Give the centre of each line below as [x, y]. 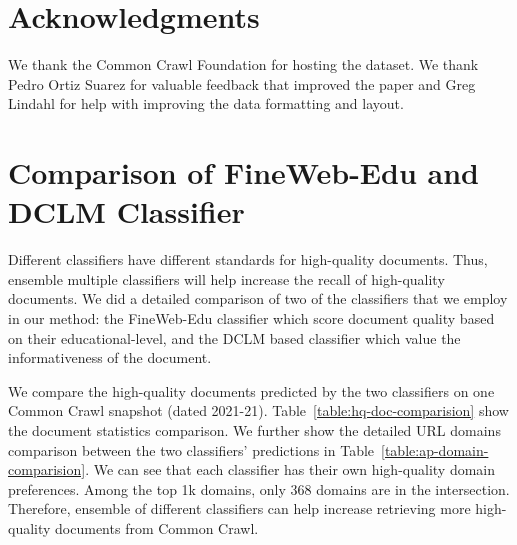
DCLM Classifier [126, 211]
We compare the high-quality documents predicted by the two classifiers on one [251, 390]
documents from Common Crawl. [157, 527]
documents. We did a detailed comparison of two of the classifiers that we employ [258, 298]
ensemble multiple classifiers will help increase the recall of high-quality [226, 278]
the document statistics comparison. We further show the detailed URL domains [254, 429]
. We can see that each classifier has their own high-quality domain [290, 469]
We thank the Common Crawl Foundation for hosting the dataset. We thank [243, 64]
